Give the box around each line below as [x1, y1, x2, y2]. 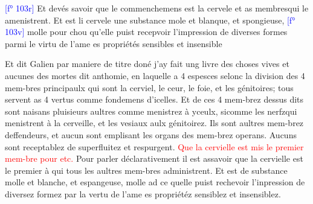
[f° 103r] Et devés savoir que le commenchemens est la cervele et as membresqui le [5, 2, 309, 14]
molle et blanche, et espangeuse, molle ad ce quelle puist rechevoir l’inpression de [5, 176, 305, 188]
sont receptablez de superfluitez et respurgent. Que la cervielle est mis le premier [5, 140, 304, 153]
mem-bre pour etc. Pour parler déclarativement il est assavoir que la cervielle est [5, 152, 303, 165]
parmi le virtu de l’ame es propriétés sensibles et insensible [5, 37, 222, 49]
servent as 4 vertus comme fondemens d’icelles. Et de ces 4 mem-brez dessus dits [5, 93, 304, 106]
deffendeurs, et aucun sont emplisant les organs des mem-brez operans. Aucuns [5, 128, 297, 141]
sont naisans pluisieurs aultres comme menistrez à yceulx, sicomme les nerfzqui [5, 104, 297, 117]
